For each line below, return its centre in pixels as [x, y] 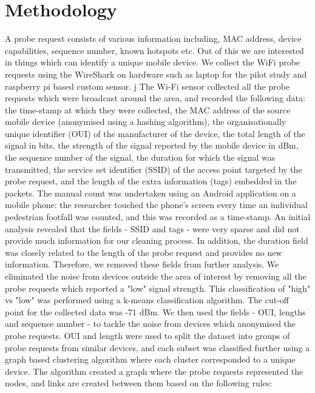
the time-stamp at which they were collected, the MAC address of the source [148, 109]
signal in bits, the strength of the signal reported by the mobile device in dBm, [152, 145]
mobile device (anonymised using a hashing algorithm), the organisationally [146, 122]
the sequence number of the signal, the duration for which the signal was [140, 157]
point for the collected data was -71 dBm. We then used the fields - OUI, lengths [155, 311]
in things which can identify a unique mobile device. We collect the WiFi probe [153, 62]
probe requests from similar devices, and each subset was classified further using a [157, 347]
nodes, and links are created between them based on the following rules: [139, 383]
